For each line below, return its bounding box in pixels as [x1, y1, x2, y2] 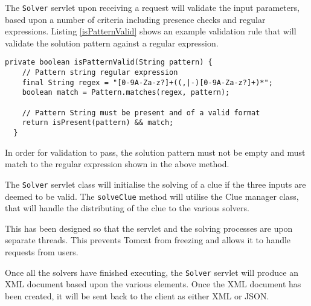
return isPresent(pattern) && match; [22, 118, 174, 127]
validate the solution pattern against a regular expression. [5, 36, 219, 49]
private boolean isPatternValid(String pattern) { [5, 58, 213, 67]
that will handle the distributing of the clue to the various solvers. [5, 202, 249, 214]
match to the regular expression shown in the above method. [5, 158, 229, 170]
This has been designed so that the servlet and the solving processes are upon [5, 222, 293, 234]
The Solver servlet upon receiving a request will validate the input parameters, [5, 1, 300, 13]
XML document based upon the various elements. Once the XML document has [5, 278, 301, 290]
